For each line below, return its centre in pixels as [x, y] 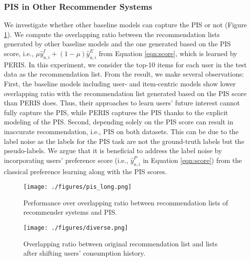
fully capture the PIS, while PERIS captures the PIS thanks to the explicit [116, 112]
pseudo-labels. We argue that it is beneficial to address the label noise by [113, 151]
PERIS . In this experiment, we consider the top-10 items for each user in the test [125, 64]
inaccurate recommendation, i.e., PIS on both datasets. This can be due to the [121, 131]
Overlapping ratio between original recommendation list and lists [121, 243]
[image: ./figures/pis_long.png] [77, 187]
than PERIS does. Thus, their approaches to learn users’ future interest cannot [122, 103]
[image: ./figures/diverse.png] [76, 228]
